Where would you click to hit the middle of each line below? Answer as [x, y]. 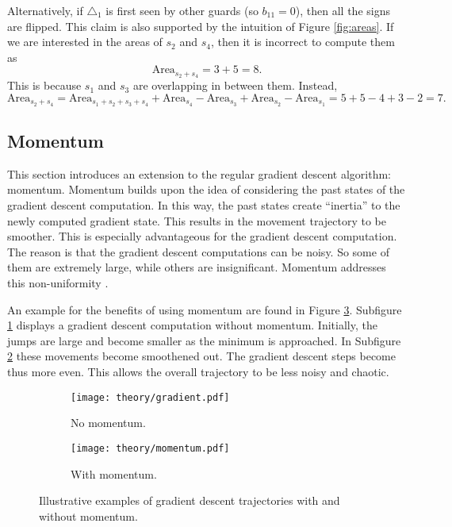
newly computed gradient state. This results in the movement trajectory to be [197, 220]
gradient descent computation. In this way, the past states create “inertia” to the [204, 205]
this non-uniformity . [58, 283]
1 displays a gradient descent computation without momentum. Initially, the [192, 325]
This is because [44, 85]
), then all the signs [343, 10]
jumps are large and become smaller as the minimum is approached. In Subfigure [204, 340]
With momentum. [114, 473]
